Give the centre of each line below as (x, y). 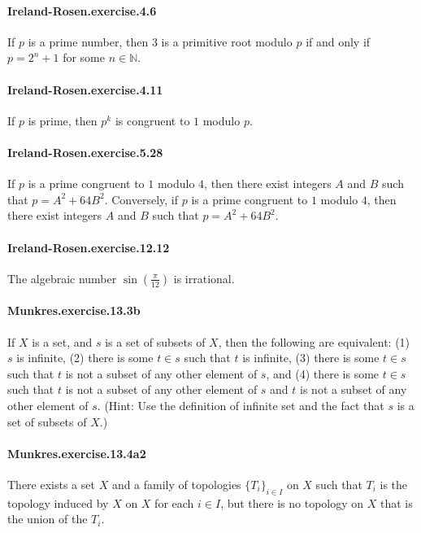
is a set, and (62, 341)
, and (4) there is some (323, 373)
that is (396, 502)
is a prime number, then (88, 41)
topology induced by (58, 502)
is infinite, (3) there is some (311, 358)
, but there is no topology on (292, 502)
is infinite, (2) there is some (85, 358)
